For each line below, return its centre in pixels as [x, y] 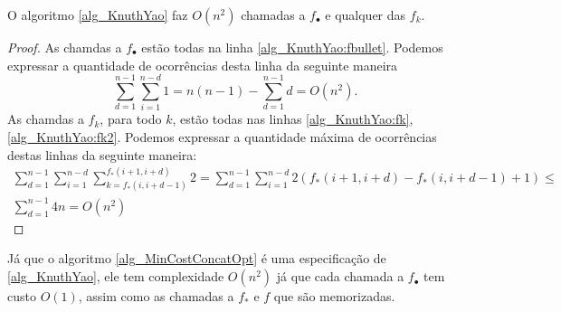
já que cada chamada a [340, 276]
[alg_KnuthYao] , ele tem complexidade [116, 276]
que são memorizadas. [334, 296]
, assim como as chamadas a [156, 296]
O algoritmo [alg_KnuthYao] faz [98, 14]
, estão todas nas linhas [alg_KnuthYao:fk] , [293, 119]
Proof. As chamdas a [65, 47]
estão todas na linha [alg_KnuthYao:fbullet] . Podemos [292, 47]
